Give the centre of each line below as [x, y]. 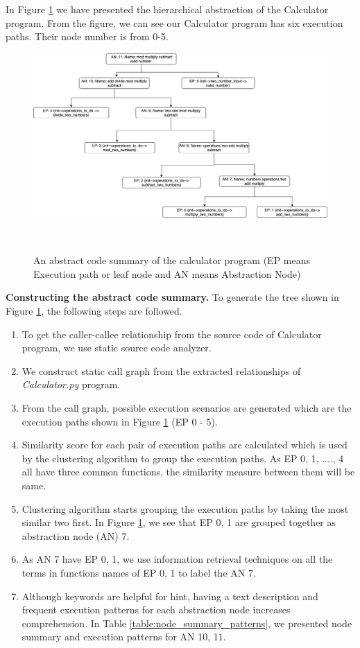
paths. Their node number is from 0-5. [87, 36]
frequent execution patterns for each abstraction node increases [156, 610]
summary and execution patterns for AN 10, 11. [124, 637]
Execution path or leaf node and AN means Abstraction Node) [167, 273]
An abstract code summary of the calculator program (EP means [172, 260]
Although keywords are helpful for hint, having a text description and [170, 596]
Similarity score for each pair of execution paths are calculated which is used [185, 445]
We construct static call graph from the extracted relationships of [161, 370]
